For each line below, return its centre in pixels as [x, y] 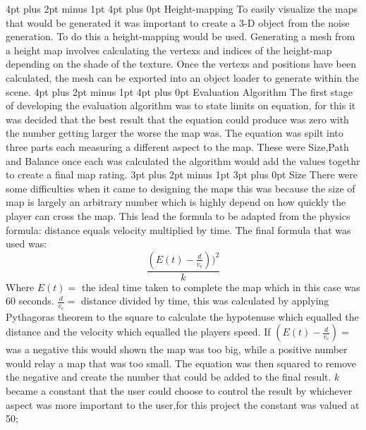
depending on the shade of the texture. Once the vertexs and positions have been [181, 64]
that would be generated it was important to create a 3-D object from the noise [178, 22]
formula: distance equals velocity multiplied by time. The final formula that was [178, 229]
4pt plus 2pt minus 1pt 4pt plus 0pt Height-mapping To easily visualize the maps [182, 8]
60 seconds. [30, 301]
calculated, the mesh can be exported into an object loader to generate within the [183, 77]
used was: [26, 244]
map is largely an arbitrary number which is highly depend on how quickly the [176, 202]
